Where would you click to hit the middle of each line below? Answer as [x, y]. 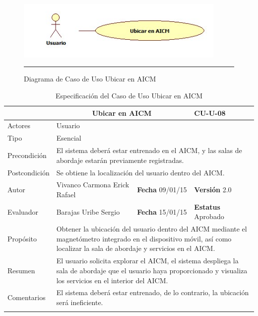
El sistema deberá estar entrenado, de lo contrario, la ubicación [153, 292]
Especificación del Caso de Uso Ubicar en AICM [129, 96]
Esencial [69, 138]
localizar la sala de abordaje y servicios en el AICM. [136, 248]
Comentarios [27, 297]
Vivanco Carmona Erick [93, 185]
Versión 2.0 [213, 190]
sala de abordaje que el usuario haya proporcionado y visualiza [152, 270]
